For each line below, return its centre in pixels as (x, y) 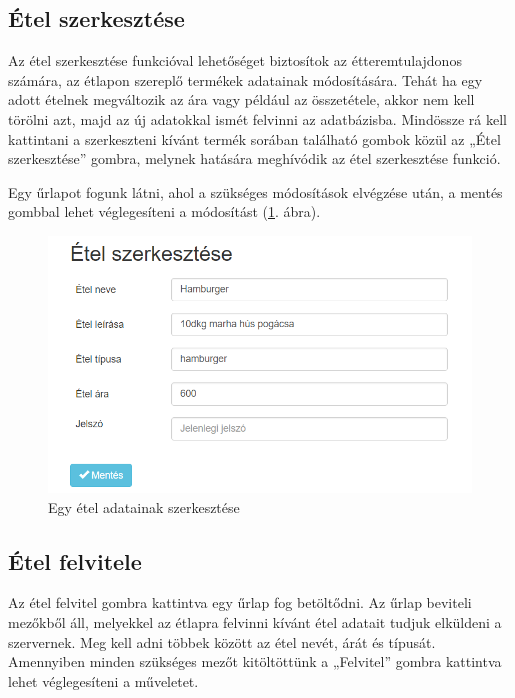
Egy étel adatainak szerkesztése (144, 506)
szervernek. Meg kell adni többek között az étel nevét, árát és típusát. (222, 641)
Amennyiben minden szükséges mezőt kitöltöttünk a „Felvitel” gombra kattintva (255, 661)
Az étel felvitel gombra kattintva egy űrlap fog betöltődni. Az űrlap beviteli (240, 602)
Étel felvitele (75, 560)
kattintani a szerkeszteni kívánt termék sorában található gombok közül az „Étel (254, 138)
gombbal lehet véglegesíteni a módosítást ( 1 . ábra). (164, 211)
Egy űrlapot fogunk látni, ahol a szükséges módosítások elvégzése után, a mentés (255, 191)
